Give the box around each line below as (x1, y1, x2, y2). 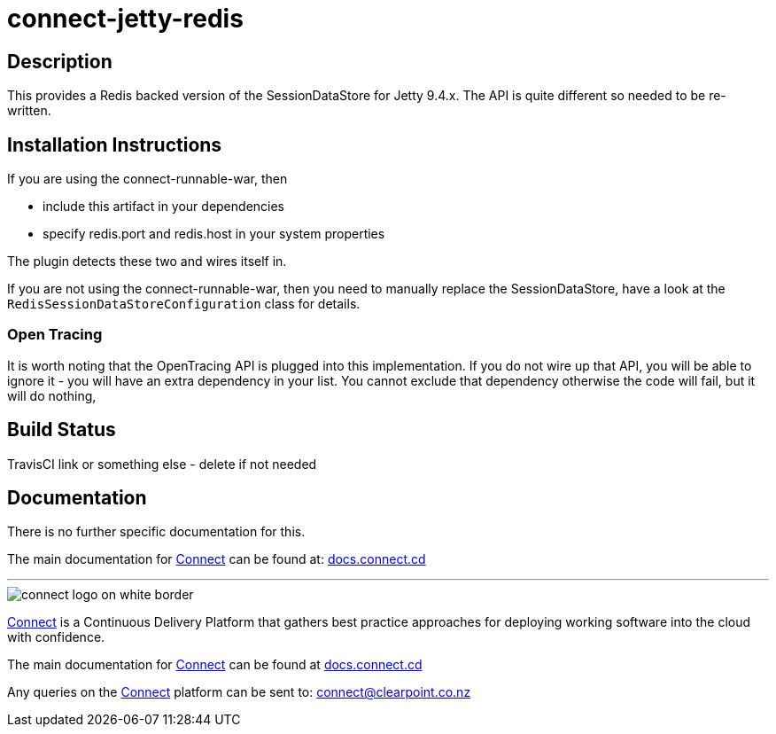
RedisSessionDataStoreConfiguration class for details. (7, 296, 361, 312)
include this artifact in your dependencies (43, 199, 284, 215)
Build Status (7, 418, 116, 441)
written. (7, 103, 51, 119)
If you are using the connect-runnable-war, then (7, 171, 288, 187)
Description (7, 50, 113, 73)
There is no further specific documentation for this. (7, 524, 306, 540)
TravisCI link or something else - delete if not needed (7, 456, 317, 472)
